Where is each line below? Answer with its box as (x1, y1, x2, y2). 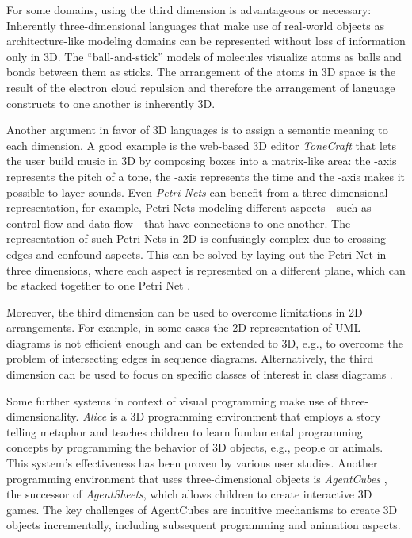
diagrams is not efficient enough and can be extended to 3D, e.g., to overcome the (6, 334, 403, 351)
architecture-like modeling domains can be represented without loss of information (6, 33, 406, 49)
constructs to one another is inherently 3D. (6, 94, 216, 111)
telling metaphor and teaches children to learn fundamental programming (6, 423, 363, 440)
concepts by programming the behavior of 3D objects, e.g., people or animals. (6, 439, 383, 455)
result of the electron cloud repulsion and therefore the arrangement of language (6, 79, 395, 95)
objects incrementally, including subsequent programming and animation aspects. (6, 517, 401, 533)
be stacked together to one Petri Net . (6, 277, 191, 294)
